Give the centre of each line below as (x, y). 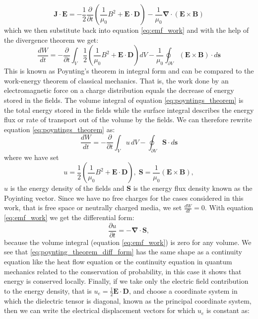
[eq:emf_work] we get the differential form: (69, 217)
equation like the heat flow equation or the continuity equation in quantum (118, 262)
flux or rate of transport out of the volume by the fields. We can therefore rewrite (128, 120)
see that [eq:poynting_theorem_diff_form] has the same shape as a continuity (123, 252)
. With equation (229, 207)
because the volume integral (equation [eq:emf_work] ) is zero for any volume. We (128, 242)
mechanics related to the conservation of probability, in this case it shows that (123, 271)
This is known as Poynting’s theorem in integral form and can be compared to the (129, 71)
